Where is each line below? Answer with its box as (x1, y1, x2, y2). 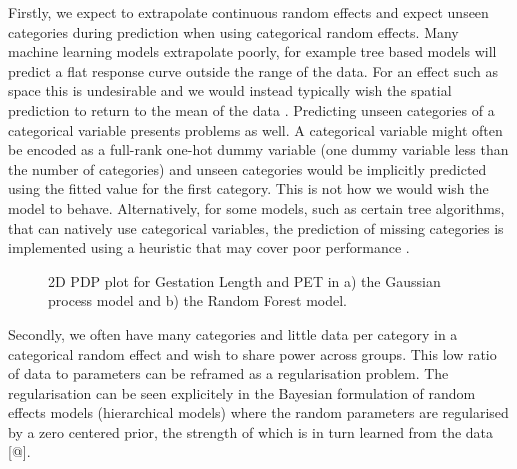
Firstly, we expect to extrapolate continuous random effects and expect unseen (8, 2, 489, 22)
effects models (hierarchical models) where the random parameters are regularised (8, 402, 509, 423)
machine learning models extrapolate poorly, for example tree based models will (8, 41, 497, 62)
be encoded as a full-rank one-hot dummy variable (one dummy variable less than (8, 139, 509, 160)
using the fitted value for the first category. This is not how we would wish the (8, 178, 489, 199)
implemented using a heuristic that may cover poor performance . (8, 237, 410, 258)
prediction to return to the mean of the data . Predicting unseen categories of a (8, 99, 495, 120)
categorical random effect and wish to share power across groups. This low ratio (8, 343, 497, 364)
